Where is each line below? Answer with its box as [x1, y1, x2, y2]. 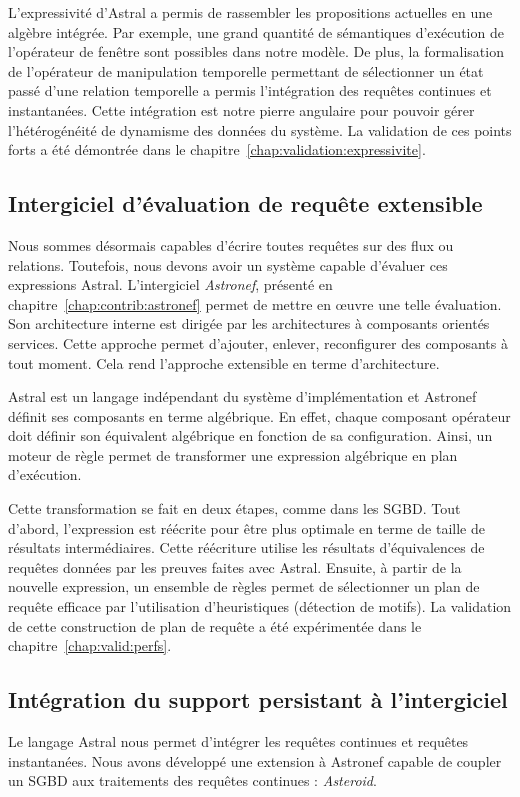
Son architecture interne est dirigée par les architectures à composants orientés [8, 313, 490, 334]
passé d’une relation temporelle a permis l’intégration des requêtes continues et [8, 80, 492, 101]
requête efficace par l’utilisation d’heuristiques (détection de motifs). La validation [8, 596, 512, 617]
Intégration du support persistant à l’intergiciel [8, 684, 508, 715]
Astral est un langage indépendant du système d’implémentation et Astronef [8, 386, 477, 407]
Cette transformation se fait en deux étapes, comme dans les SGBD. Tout [8, 498, 461, 519]
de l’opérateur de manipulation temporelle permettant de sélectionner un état [8, 60, 484, 81]
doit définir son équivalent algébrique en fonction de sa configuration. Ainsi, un [8, 425, 493, 446]
